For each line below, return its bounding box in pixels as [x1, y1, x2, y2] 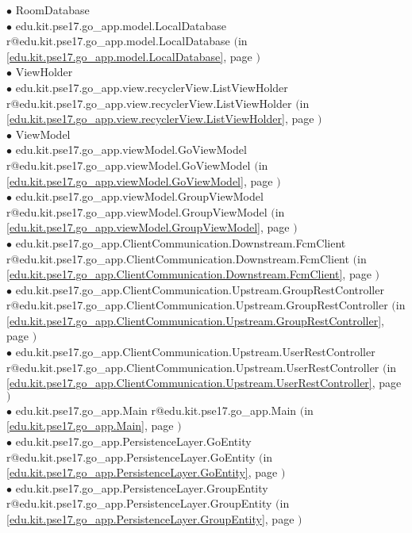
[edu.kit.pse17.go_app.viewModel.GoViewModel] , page [6, 172, 273, 189]
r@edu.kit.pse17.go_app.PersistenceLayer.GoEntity [6, 448, 256, 465]
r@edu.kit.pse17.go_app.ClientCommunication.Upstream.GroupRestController [6, 297, 388, 313]
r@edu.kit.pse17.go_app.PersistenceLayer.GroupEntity [6, 495, 272, 512]
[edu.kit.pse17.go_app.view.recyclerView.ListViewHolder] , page [6, 110, 314, 127]
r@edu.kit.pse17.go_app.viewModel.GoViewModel [6, 156, 251, 173]
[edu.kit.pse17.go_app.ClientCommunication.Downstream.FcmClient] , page [6, 266, 372, 282]
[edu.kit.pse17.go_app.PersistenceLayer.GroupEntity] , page [6, 511, 295, 527]
